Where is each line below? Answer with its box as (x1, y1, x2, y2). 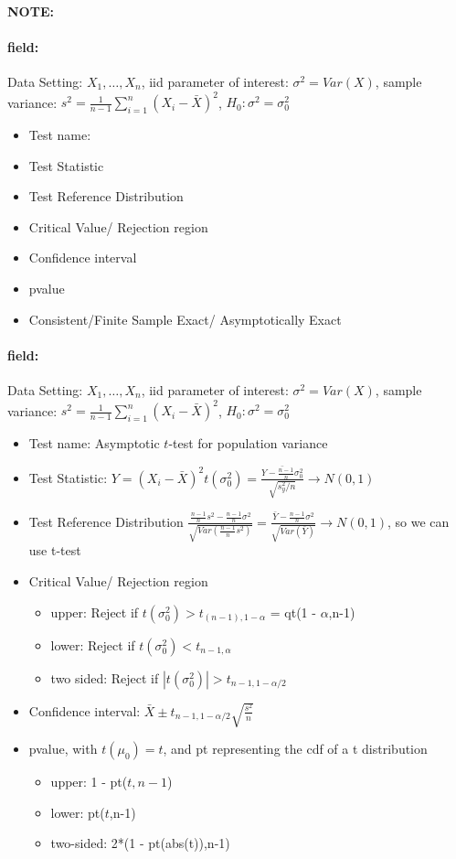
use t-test (28, 541, 81, 560)
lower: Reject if (50, 635, 135, 654)
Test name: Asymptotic (28, 434, 160, 453)
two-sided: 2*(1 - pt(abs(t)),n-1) (50, 833, 230, 853)
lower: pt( (50, 802, 105, 821)
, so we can (387, 511, 450, 531)
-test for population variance (168, 434, 328, 453)
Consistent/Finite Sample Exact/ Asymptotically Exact (28, 309, 342, 328)
